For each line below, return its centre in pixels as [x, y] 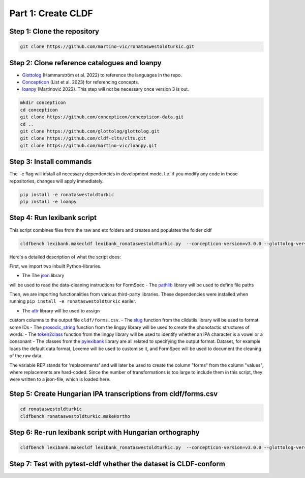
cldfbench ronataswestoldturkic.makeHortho [75, 416]
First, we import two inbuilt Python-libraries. [55, 266]
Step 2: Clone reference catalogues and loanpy [86, 63]
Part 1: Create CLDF [51, 13]
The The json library [43, 276]
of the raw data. [26, 356]
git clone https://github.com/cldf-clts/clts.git [83, 138]
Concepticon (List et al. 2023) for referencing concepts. [81, 82]
